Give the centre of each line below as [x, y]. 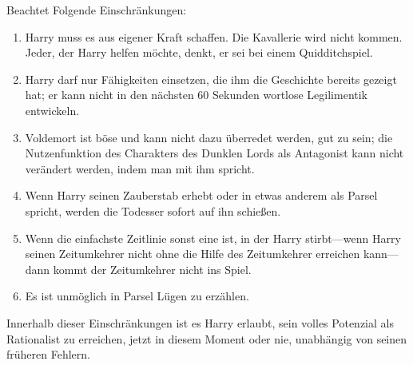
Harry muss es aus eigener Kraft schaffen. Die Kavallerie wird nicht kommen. [214, 36]
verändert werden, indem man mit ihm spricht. [140, 168]
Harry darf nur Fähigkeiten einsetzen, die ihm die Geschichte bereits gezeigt [211, 79]
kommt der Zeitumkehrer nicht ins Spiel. [152, 269]
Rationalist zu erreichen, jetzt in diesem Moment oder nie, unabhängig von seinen [207, 338]
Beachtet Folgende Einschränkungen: [97, 10]
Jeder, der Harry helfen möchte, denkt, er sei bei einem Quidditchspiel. [199, 52]
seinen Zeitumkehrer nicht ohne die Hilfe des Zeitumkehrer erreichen [193, 254]
